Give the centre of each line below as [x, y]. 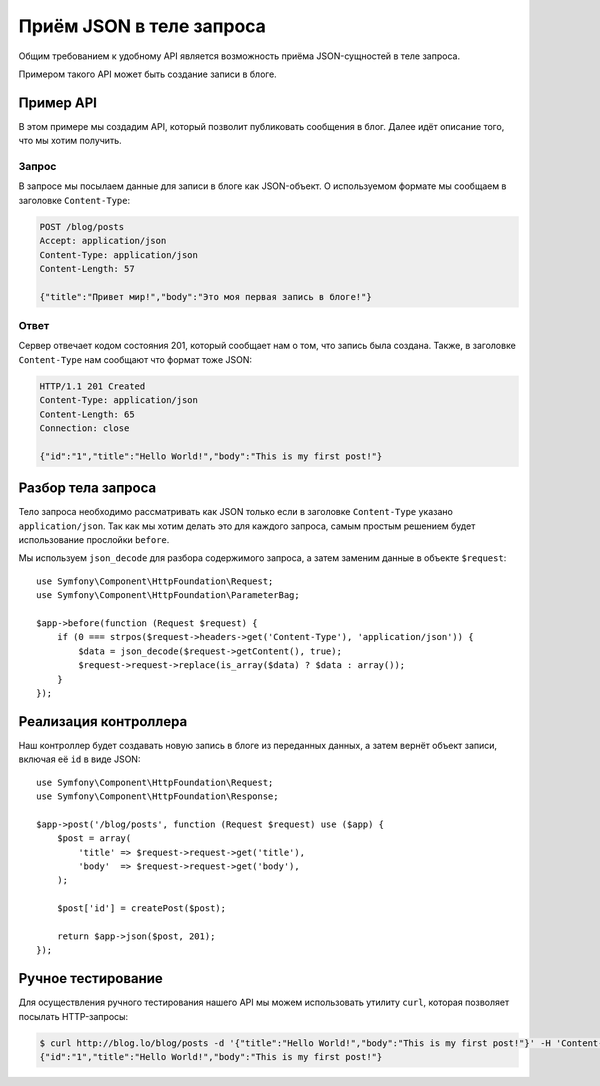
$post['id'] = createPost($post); [141, 908]
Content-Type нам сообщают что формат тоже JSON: [135, 359]
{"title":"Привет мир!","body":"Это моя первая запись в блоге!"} [205, 296]
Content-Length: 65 [87, 414]
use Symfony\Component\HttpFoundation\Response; [157, 796]
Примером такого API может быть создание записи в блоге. [147, 74]
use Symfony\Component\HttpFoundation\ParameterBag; [168, 595]
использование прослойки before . [94, 540]
